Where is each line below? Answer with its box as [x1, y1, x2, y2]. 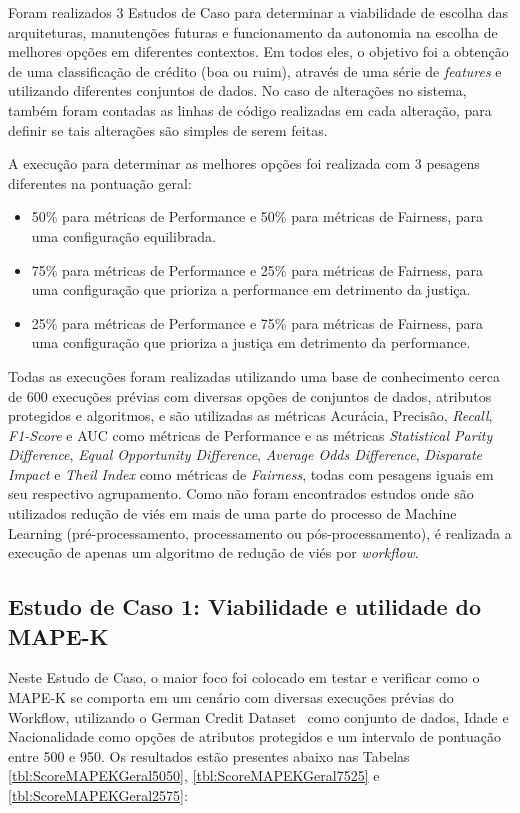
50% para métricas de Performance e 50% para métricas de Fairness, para [31, 206, 484, 227]
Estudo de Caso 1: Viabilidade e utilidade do [8, 591, 482, 622]
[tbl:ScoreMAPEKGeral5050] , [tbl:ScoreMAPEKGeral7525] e [8, 765, 380, 786]
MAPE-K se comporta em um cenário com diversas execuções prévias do [8, 687, 454, 708]
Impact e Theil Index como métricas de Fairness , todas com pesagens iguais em [8, 463, 494, 484]
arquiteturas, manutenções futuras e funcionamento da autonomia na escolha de [8, 21, 498, 42]
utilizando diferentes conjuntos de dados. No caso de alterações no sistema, [8, 80, 467, 101]
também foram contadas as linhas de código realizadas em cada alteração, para [8, 99, 492, 120]
